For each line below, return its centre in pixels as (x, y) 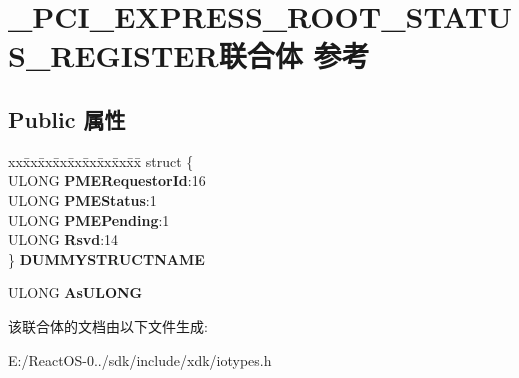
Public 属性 (67, 118)
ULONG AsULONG (75, 292)
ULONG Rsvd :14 (63, 239)
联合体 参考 (294, 55)
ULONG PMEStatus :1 (82, 199)
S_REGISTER (113, 55)
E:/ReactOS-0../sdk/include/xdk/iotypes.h (140, 359)
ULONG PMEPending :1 (89, 219)
